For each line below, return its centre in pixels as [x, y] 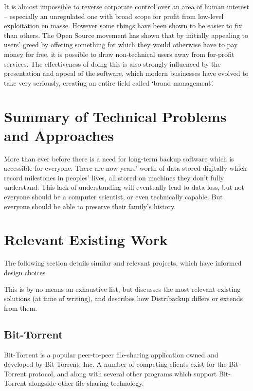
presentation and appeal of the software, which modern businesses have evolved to [126, 73]
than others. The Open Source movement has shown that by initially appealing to [126, 35]
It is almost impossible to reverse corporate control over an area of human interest [126, 6]
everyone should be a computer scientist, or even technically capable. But [113, 197]
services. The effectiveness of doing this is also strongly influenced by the [112, 63]
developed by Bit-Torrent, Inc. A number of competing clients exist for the [115, 364]
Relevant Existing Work [86, 240]
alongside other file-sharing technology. [86, 383]
